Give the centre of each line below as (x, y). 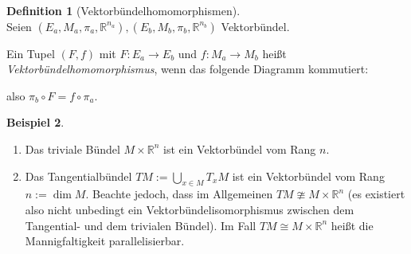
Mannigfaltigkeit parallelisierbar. (105, 241)
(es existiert (376, 194)
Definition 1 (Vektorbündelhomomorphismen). (123, 10)
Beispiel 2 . (35, 122)
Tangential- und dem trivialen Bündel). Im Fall (141, 225)
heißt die (352, 225)
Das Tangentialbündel (78, 176)
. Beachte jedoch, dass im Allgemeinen (179, 194)
